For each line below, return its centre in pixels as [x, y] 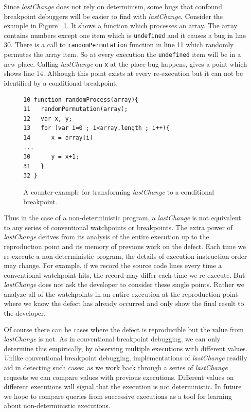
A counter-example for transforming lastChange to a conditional [119, 191]
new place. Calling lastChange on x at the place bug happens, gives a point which [125, 63]
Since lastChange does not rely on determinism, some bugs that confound [113, 6]
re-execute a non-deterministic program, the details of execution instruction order [125, 256]
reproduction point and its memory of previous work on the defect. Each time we [125, 246]
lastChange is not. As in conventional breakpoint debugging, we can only [112, 339]
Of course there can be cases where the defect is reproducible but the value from [124, 329]
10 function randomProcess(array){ [81, 99]
